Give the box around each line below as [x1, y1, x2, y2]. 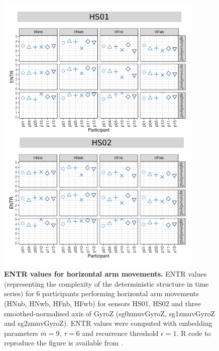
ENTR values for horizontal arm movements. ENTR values [4, 269, 207, 279]
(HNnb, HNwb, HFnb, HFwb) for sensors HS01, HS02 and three [4, 298, 201, 309]
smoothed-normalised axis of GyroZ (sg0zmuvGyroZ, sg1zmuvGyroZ [4, 308, 215, 318]
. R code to [176, 327, 211, 338]
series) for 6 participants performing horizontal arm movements [4, 288, 199, 299]
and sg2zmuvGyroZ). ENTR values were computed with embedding [4, 318, 212, 328]
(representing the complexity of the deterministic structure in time [4, 278, 209, 289]
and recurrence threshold [82, 327, 159, 338]
